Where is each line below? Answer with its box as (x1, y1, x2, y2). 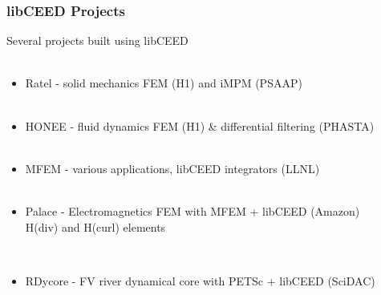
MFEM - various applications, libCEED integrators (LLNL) (25, 160, 320, 176)
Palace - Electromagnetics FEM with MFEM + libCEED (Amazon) (25, 202, 360, 219)
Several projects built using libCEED (6, 32, 188, 49)
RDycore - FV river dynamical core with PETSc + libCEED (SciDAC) (25, 272, 375, 289)
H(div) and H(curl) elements (25, 218, 166, 235)
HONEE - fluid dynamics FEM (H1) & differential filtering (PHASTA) (25, 117, 375, 134)
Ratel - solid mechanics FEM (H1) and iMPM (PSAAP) (25, 75, 302, 91)
